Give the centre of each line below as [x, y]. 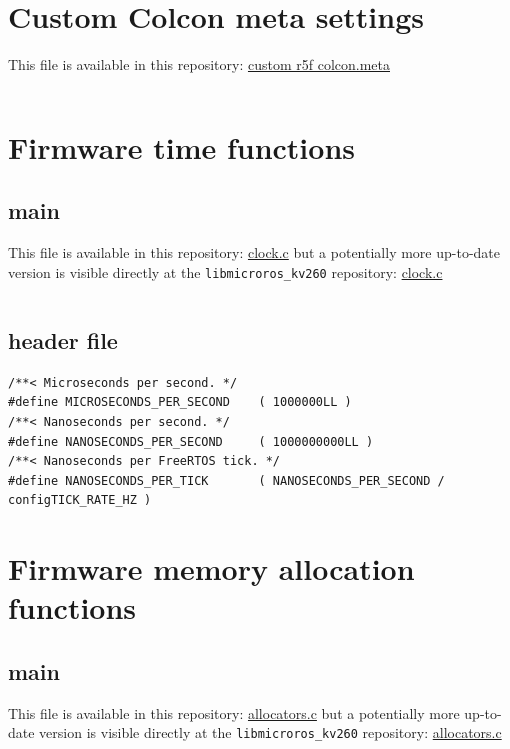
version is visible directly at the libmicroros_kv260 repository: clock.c [225, 271]
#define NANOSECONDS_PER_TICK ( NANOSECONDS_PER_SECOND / [226, 480]
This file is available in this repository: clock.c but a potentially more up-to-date [254, 252]
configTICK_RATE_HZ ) [80, 500]
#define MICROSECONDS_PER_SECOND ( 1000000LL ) [180, 402]
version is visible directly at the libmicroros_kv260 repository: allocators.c [270, 732]
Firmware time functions [182, 146]
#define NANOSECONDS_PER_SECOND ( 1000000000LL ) [191, 441]
